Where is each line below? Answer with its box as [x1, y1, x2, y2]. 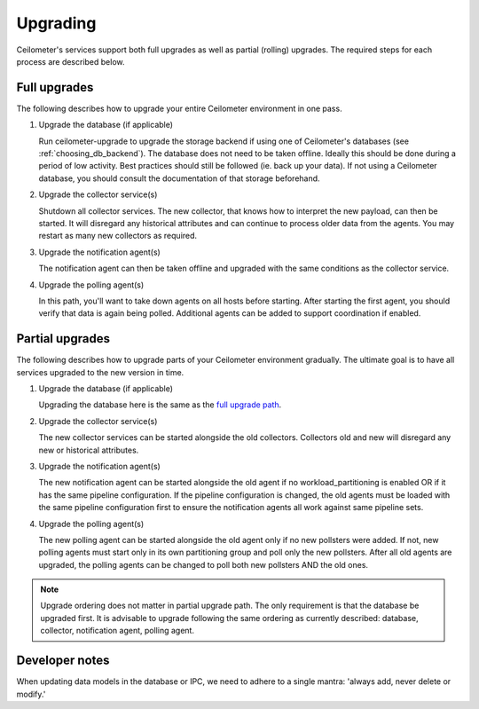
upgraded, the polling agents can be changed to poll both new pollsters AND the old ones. [38, 559, 368, 570]
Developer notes [16, 653, 110, 668]
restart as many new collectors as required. [38, 231, 198, 241]
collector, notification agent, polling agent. [40, 626, 195, 636]
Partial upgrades [16, 331, 111, 346]
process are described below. [16, 56, 125, 67]
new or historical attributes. [38, 445, 139, 455]
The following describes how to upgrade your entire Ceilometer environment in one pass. [16, 103, 342, 114]
